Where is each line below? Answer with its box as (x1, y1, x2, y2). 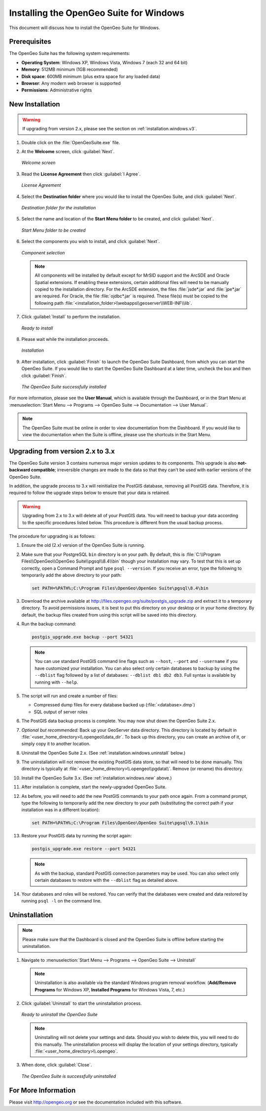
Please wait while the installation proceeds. (21, 336, 109, 342)
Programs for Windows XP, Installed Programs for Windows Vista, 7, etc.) (34, 987, 185, 992)
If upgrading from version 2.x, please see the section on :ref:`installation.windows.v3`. (22, 126, 197, 132)
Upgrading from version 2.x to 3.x (9, 447, 115, 455)
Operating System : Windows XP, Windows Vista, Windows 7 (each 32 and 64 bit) (21, 59, 188, 65)
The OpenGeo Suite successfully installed (21, 383, 107, 390)
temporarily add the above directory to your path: (21, 572, 122, 578)
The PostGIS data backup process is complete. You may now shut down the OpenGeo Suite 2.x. (21, 718, 216, 724)
